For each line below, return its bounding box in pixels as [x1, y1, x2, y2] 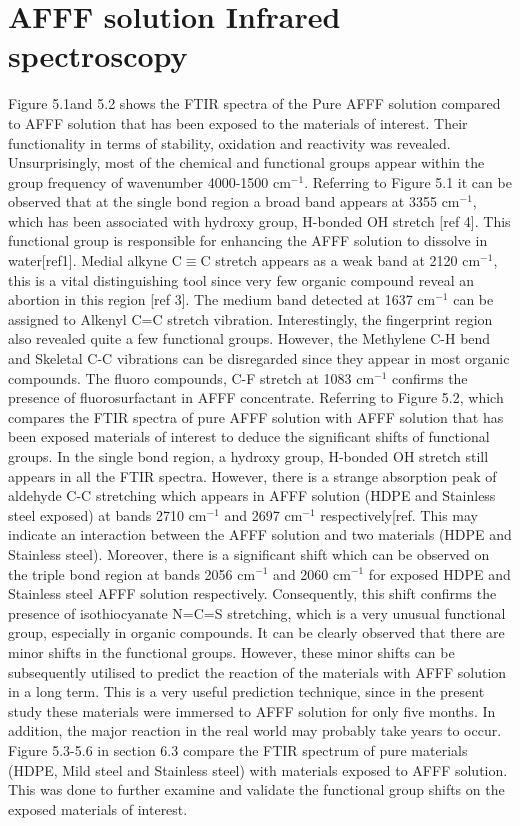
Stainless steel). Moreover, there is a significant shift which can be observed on [8, 543, 490, 564]
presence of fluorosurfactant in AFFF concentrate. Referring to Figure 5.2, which [8, 387, 504, 408]
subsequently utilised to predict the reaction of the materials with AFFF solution [8, 661, 507, 682]
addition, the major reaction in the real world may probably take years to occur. [8, 720, 502, 741]
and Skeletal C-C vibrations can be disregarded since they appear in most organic [8, 348, 510, 369]
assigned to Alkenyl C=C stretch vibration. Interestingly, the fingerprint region [8, 308, 493, 329]
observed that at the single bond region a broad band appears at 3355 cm [8, 191, 460, 212]
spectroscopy [8, 35, 188, 76]
